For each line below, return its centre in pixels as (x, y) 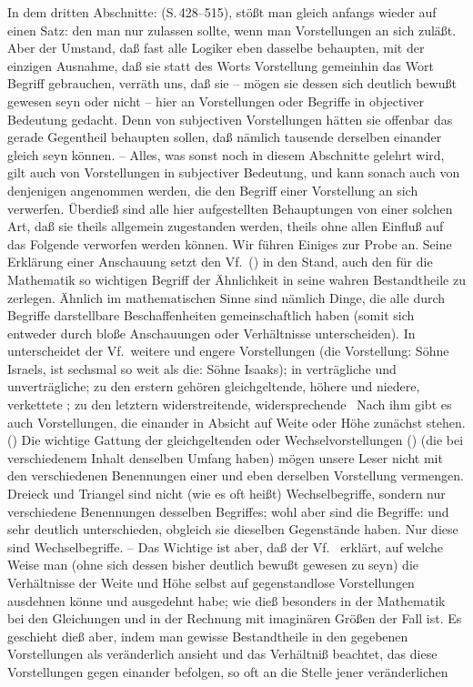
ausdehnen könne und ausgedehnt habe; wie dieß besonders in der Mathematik (226, 600)
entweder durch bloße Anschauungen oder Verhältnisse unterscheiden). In (211, 333)
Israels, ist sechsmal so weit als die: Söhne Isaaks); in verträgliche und (202, 368)
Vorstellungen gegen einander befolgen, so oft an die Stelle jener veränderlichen (228, 671)
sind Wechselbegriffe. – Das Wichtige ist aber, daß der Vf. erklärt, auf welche (226, 546)
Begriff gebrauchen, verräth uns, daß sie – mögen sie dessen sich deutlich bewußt (232, 83)
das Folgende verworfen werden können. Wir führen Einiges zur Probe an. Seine (230, 243)
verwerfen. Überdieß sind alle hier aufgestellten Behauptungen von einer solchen (230, 208)
